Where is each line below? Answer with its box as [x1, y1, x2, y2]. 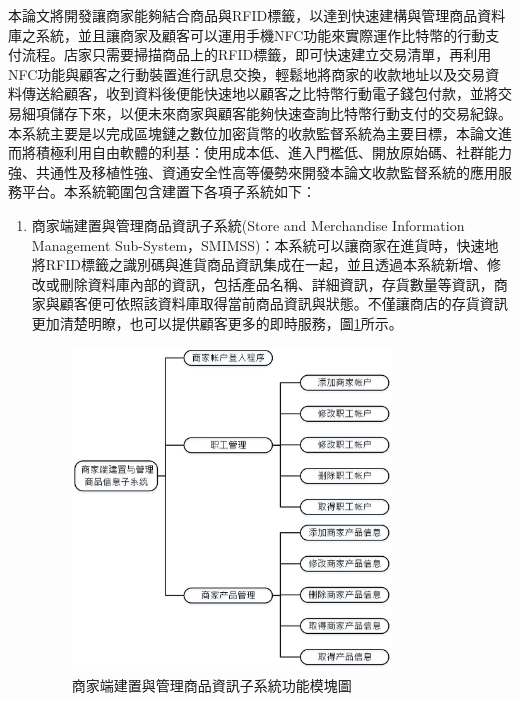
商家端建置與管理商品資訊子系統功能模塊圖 [71, 674, 352, 695]
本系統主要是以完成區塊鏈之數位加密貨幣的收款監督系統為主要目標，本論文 [8, 122, 498, 143]
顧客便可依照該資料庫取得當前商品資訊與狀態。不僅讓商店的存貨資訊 [59, 293, 508, 314]
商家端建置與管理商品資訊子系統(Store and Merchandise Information [31, 214, 465, 235]
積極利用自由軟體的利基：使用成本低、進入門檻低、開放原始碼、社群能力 [35, 142, 512, 163]
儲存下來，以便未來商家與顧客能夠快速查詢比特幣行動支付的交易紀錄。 [49, 102, 512, 123]
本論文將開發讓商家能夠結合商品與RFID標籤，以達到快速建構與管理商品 [8, 5, 478, 25]
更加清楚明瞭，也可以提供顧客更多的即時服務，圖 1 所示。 [31, 312, 403, 333]
